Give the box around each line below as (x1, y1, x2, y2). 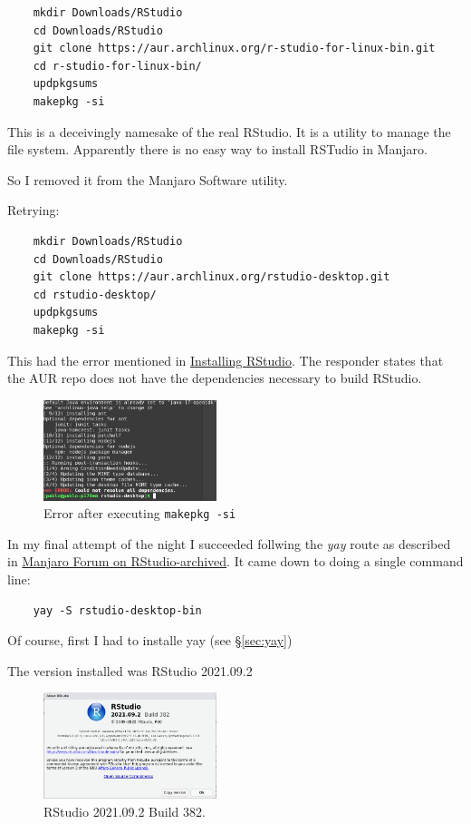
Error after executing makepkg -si (43, 504, 236, 523)
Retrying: (7, 201, 60, 220)
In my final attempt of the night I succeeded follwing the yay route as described (7, 534, 451, 553)
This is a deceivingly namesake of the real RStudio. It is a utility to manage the (7, 122, 451, 141)
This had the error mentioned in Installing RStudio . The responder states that (7, 350, 444, 369)
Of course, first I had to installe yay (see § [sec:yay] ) (7, 631, 293, 650)
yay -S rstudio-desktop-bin (33, 603, 202, 617)
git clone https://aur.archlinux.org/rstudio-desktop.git (33, 270, 390, 284)
